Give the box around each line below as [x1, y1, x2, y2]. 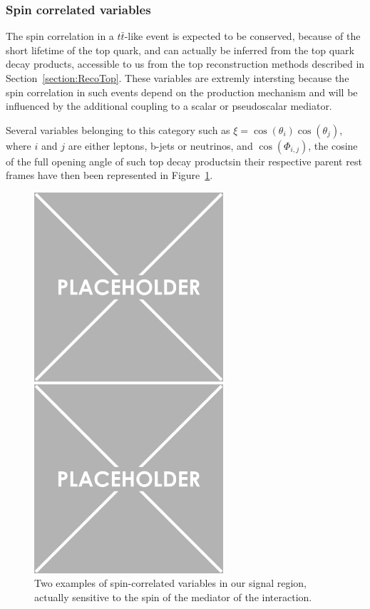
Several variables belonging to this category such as [6, 122, 230, 137]
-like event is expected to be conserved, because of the [124, 29, 361, 43]
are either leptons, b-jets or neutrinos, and [68, 138, 253, 153]
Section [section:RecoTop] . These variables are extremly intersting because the [6, 71, 349, 85]
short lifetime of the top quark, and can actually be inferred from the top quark [6, 42, 354, 57]
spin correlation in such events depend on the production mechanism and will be [6, 84, 358, 99]
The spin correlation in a [6, 29, 114, 43]
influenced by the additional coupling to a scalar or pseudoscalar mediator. [6, 98, 332, 113]
